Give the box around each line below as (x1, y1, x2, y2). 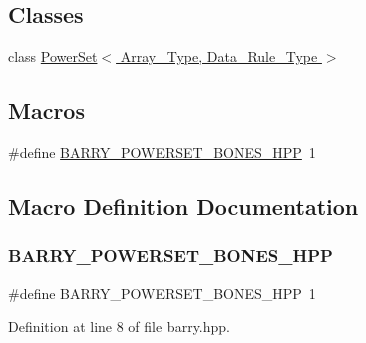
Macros (8, 95, 85, 126)
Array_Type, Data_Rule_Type (120, 46, 318, 67)
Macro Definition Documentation (8, 190, 359, 221)
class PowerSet (8, 46, 98, 67)
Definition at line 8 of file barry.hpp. (8, 316, 230, 337)
